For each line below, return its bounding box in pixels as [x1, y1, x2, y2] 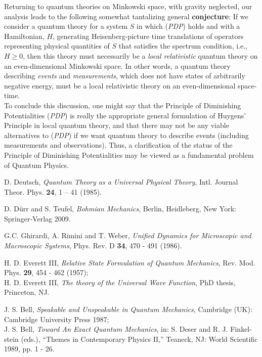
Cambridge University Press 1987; [4, 314, 109, 324]
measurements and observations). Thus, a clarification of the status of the [4, 140, 233, 150]
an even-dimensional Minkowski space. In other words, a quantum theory [4, 60, 231, 71]
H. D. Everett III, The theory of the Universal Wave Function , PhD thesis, [4, 277, 236, 287]
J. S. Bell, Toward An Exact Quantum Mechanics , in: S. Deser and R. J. [4, 324, 228, 334]
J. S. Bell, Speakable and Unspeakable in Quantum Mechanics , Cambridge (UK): [4, 304, 252, 315]
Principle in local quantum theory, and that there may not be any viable [4, 120, 229, 130]
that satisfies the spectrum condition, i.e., [118, 40, 247, 51]
